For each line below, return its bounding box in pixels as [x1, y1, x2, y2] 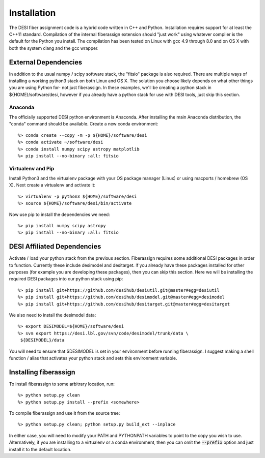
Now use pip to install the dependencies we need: [9, 212, 110, 217]
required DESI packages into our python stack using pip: [9, 276, 123, 282]
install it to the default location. [9, 446, 72, 452]
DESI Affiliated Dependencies [9, 243, 102, 251]
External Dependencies [9, 58, 82, 66]
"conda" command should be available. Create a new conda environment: [9, 121, 159, 127]
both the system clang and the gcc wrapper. [9, 45, 99, 51]
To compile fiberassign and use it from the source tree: [9, 410, 120, 416]
